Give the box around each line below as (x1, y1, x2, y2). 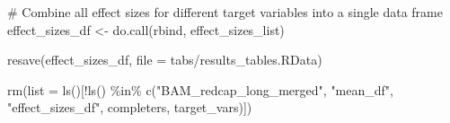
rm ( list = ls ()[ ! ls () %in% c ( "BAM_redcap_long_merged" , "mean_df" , (7, 80, 393, 99)
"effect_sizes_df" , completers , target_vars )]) (7, 98, 252, 117)
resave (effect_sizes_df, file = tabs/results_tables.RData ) (7, 50, 322, 69)
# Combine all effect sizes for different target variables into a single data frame (7, 3, 443, 21)
